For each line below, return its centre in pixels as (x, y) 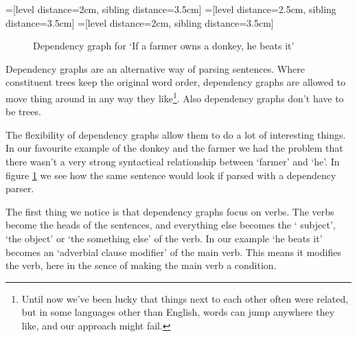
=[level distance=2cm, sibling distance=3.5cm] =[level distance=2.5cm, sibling (171, 9)
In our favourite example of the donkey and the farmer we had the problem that (174, 148)
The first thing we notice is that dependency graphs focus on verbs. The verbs (170, 211)
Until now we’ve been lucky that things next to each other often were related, (185, 298)
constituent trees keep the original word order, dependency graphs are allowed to (176, 82)
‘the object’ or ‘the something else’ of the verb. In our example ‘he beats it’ (164, 238)
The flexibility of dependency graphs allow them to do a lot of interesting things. (176, 134)
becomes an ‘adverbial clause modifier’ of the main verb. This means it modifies (173, 252)
